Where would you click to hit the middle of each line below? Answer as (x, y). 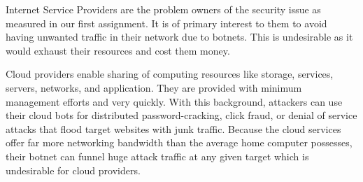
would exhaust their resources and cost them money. (118, 50)
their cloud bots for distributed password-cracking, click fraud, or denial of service (181, 115)
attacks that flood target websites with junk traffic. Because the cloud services (173, 128)
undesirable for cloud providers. (73, 170)
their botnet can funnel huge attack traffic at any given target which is (157, 156)
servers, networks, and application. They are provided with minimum (154, 87)
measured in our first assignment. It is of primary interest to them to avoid (166, 23)
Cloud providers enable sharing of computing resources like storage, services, (170, 74)
